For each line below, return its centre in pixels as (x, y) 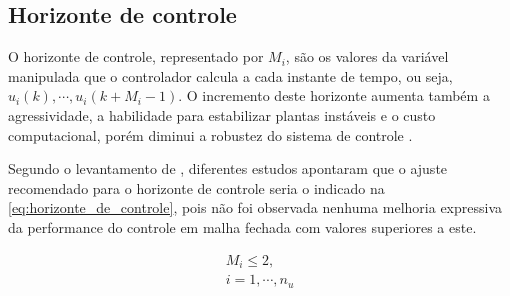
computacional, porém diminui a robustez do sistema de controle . (210, 134)
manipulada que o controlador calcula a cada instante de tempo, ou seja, (230, 75)
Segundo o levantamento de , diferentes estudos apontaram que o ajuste (228, 168)
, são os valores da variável (367, 56)
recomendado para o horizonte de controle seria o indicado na (196, 187)
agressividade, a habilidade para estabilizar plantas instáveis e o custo (222, 114)
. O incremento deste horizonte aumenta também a (334, 95)
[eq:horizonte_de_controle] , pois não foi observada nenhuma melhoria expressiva (255, 207)
